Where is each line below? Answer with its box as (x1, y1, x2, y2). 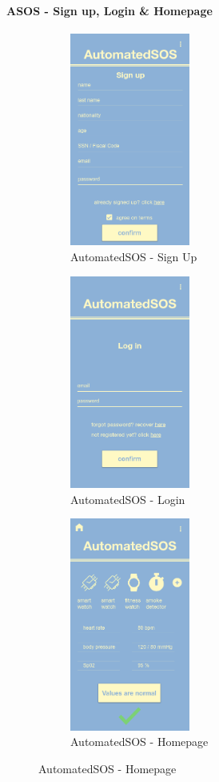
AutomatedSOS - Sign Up (70, 248, 197, 264)
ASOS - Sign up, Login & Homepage (6, 2, 213, 18)
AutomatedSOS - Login (70, 490, 185, 507)
